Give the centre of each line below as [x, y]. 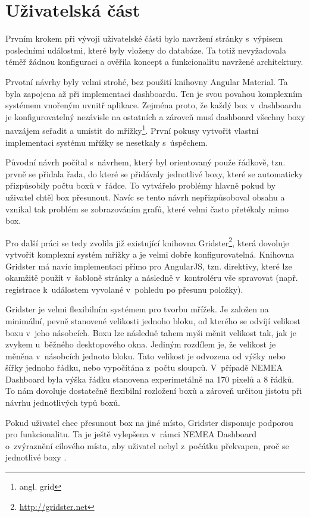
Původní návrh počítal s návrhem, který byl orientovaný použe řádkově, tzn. [145, 162]
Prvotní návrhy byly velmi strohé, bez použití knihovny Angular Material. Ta [147, 81]
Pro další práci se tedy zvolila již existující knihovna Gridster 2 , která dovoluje [147, 242]
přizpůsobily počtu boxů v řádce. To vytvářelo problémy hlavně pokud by [141, 185]
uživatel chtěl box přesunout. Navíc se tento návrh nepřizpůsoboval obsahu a [145, 197]
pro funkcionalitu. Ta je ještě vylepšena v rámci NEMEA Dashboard [131, 434]
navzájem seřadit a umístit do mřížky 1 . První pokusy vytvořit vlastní [132, 129]
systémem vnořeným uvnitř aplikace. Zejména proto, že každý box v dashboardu [154, 105]
